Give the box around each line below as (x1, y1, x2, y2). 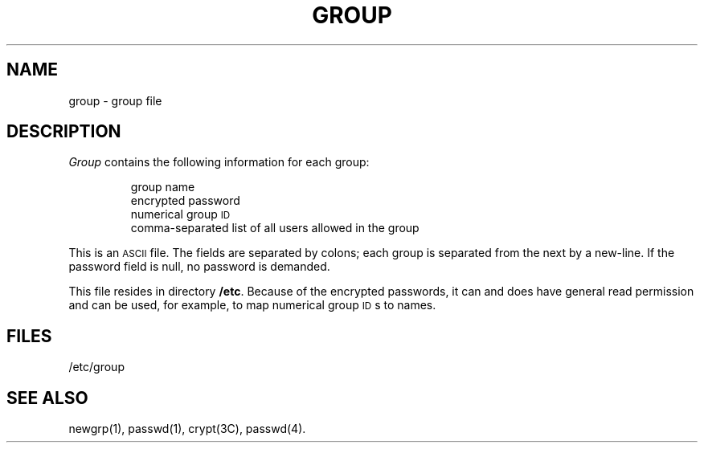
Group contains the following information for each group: (68, 155, 370, 169)
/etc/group (68, 360, 125, 374)
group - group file (68, 93, 162, 108)
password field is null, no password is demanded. (68, 259, 330, 274)
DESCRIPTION (6, 121, 121, 142)
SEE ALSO (6, 387, 88, 408)
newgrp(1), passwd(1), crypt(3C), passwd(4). (68, 422, 306, 436)
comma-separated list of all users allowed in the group (130, 221, 420, 235)
